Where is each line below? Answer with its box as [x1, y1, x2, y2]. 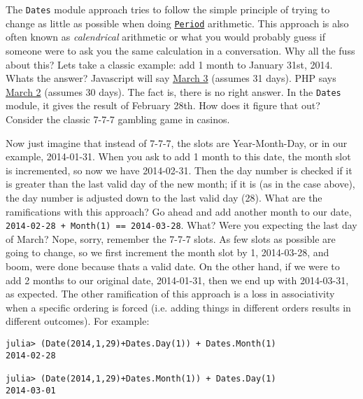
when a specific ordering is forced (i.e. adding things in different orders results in [6, 300, 351, 314]
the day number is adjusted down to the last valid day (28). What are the [6, 190, 322, 204]
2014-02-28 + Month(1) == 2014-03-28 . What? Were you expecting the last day [6, 218, 357, 232]
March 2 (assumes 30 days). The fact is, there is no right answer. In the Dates [6, 84, 341, 99]
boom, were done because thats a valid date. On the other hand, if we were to [6, 258, 340, 273]
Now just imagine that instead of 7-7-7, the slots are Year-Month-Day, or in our [6, 135, 348, 150]
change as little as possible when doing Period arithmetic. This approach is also [6, 15, 349, 30]
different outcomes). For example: [6, 314, 150, 328]
